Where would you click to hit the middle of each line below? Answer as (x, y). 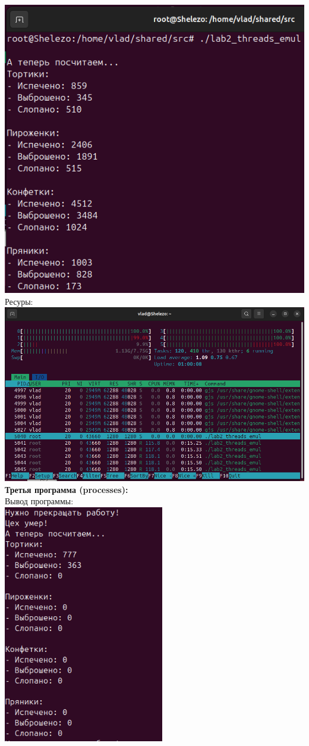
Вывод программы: (39, 501)
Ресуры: (19, 301)
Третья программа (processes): (67, 489)
